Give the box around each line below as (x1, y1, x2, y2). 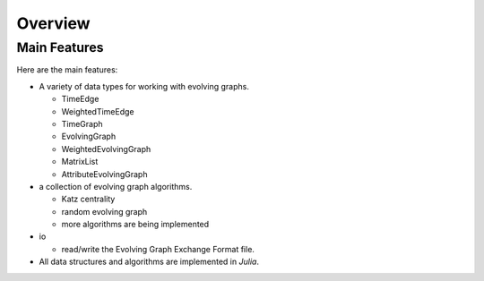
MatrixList (61, 157, 99, 167)
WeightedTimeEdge (61, 106, 134, 116)
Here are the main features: (16, 64, 118, 75)
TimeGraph (61, 118, 103, 129)
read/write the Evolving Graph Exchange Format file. (61, 243, 255, 254)
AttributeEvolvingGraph (61, 168, 148, 179)
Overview (16, 13, 91, 33)
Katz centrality (61, 193, 116, 205)
